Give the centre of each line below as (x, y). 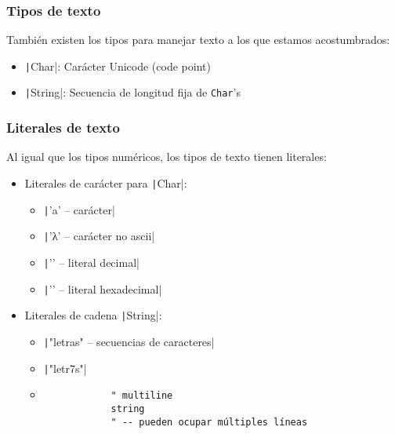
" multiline (142, 396)
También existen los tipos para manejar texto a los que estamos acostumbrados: (198, 40)
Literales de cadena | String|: (93, 315)
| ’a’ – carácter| (79, 209)
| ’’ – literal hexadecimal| (103, 288)
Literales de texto (63, 128)
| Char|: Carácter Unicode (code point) (118, 66)
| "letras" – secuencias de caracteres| (129, 341)
